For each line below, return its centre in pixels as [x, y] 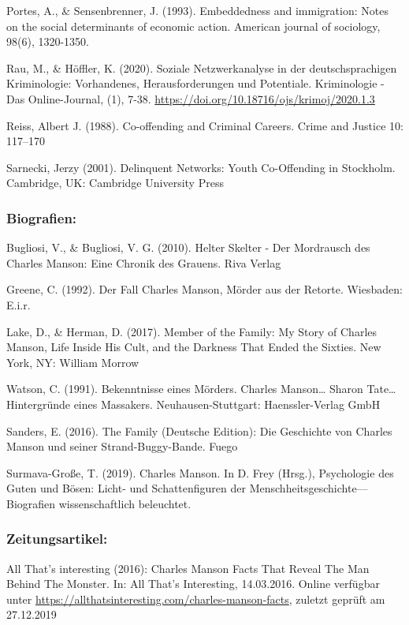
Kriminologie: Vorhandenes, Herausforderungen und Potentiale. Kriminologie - [195, 83]
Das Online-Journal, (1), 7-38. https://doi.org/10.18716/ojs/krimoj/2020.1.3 [191, 98]
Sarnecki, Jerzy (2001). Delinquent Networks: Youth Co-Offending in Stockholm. [201, 167]
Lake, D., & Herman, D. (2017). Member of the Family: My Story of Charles [192, 331]
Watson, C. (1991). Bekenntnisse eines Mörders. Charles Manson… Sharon [185, 389]
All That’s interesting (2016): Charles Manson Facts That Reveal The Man [188, 568]
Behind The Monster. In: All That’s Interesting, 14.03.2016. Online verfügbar [193, 584]
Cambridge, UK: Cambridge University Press [115, 183]
